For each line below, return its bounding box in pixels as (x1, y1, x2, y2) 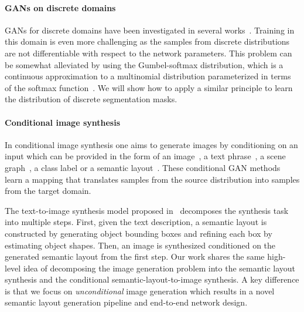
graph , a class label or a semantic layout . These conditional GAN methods (5, 161, 281, 173)
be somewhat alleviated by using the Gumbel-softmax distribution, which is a (5, 58, 283, 71)
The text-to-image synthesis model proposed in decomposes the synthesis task (5, 204, 289, 216)
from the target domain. (5, 184, 91, 197)
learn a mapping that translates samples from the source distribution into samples (5, 173, 300, 185)
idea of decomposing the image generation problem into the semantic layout (23, 261, 296, 274)
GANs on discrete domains (5, 1, 116, 14)
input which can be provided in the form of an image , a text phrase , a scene (5, 150, 286, 162)
